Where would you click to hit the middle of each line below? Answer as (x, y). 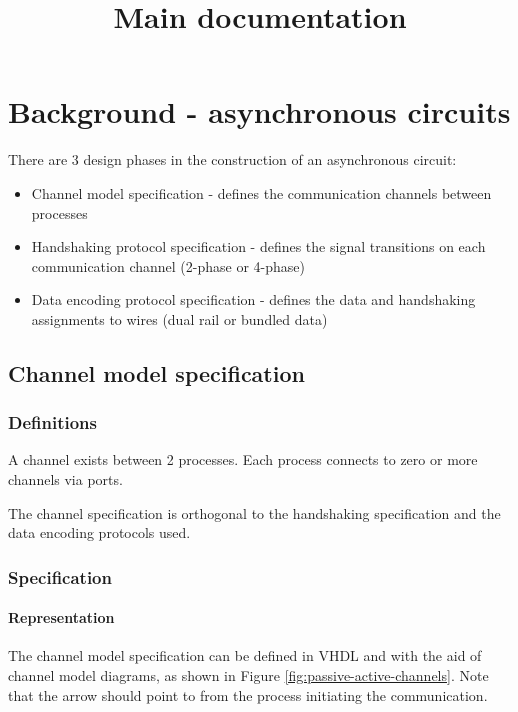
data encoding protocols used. (99, 532)
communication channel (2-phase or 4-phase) (168, 265)
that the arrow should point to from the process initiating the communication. (248, 694)
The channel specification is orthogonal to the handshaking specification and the (254, 512)
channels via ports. (65, 479)
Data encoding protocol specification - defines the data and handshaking (253, 299)
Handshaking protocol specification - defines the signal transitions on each (258, 246)
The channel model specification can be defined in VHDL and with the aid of (245, 655)
